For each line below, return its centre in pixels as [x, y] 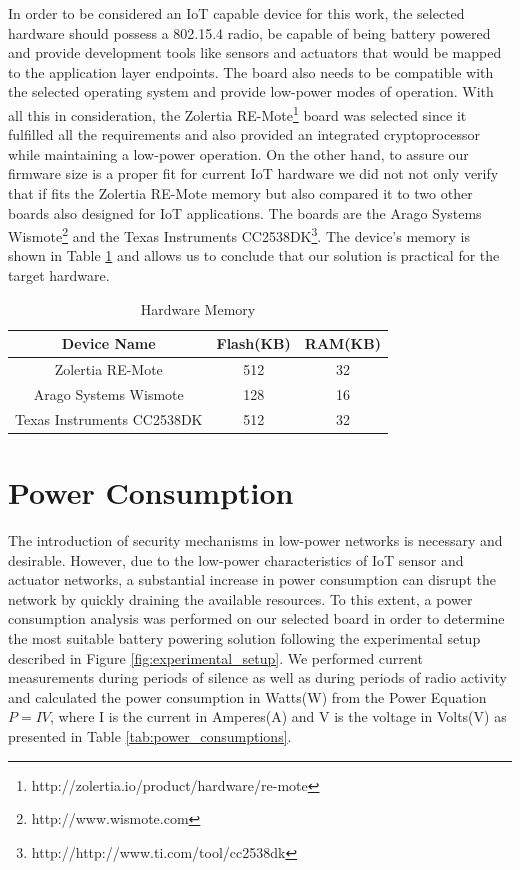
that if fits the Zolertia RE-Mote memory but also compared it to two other [240, 193]
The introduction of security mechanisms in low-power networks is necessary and [255, 539]
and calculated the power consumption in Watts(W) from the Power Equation [247, 696]
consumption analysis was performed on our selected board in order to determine [256, 618]
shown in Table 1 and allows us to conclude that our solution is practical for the [254, 255]
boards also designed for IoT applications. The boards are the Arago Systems [245, 212]
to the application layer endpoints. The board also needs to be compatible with [251, 71]
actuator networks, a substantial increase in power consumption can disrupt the [252, 579]
